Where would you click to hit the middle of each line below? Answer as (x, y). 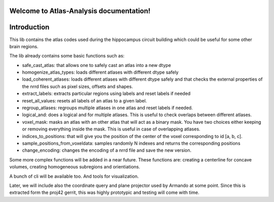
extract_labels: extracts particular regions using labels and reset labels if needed (106, 93)
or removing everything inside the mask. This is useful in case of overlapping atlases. (111, 129)
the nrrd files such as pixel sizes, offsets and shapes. (77, 86)
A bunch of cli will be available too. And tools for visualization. (74, 176)
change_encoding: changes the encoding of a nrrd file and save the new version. (107, 150)
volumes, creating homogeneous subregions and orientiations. (75, 167)
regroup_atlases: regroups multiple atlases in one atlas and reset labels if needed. (107, 108)
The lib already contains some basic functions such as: (67, 56)
